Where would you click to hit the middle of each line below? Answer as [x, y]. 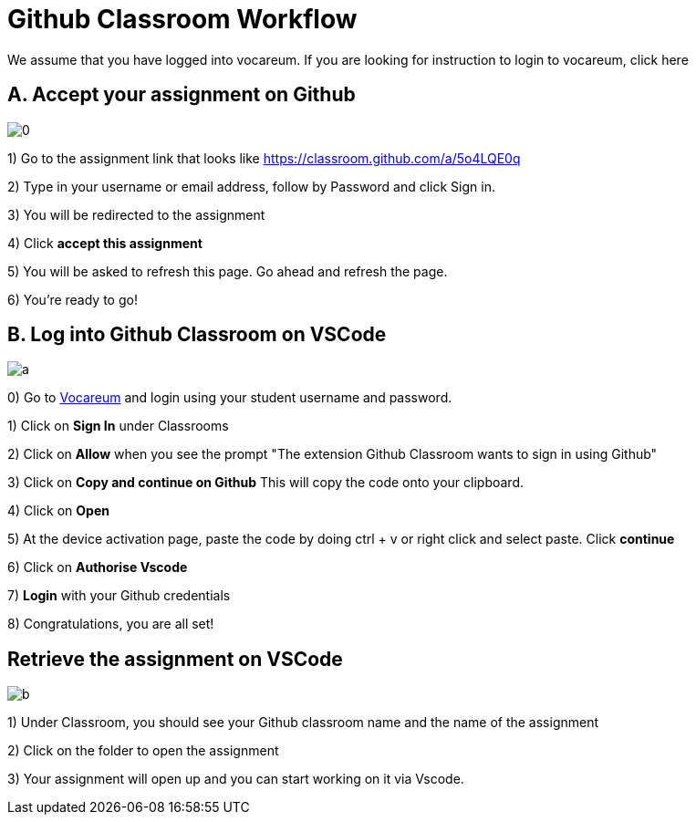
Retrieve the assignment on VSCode [175, 659]
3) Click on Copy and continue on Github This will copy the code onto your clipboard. [265, 483]
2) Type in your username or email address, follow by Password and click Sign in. [251, 186]
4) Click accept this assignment [105, 243]
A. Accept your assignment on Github [182, 95]
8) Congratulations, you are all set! [111, 624]
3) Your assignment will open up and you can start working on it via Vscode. [236, 779]
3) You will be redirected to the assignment [136, 214]
